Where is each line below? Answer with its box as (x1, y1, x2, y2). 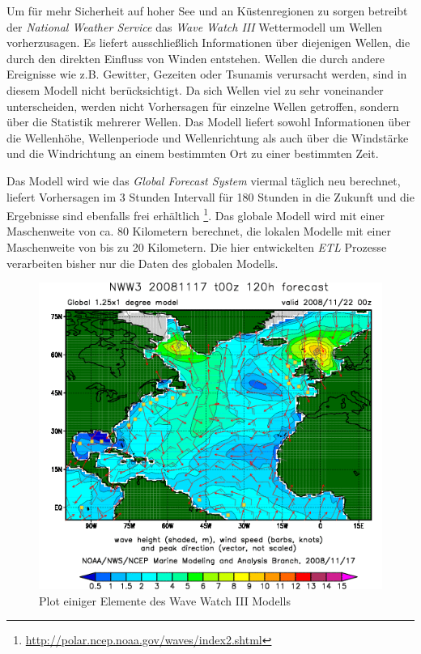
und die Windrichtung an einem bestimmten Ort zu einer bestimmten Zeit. (6, 145, 379, 162)
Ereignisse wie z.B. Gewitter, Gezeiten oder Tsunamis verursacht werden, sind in (6, 66, 407, 83)
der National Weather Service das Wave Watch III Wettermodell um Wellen (6, 18, 383, 35)
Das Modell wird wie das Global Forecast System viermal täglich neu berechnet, (6, 172, 401, 189)
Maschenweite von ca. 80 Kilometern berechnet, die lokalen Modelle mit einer (6, 223, 391, 240)
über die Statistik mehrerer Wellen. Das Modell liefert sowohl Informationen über (6, 113, 410, 130)
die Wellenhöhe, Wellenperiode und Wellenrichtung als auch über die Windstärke (6, 129, 409, 146)
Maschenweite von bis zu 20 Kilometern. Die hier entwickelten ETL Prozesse (6, 238, 387, 255)
